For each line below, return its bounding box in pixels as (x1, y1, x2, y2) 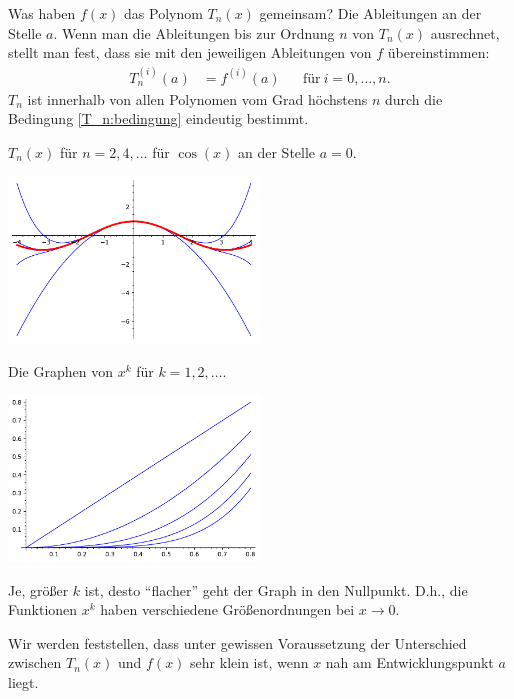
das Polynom (124, 3, 203, 23)
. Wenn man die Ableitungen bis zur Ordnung (53, 22, 335, 43)
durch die (384, 88, 443, 109)
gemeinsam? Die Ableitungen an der (259, 3, 482, 23)
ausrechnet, (430, 22, 500, 43)
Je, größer (8, 579, 69, 600)
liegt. (8, 672, 39, 693)
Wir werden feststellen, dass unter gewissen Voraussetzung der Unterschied (8, 632, 467, 653)
